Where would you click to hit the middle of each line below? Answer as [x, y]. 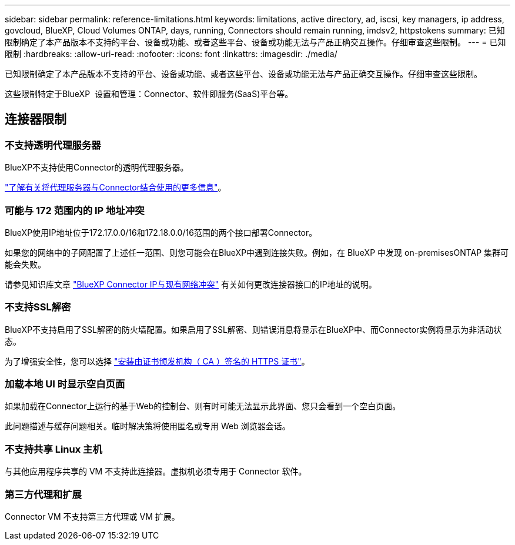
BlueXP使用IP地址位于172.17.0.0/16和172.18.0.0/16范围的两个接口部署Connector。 [161, 232]
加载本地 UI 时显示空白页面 [65, 384]
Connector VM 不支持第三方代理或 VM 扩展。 [92, 516]
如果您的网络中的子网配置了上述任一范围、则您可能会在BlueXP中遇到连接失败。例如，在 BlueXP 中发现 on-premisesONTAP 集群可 [257, 252]
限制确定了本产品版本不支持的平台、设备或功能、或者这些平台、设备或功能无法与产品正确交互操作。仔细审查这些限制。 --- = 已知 [255, 42]
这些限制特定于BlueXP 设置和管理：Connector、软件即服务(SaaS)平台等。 [149, 94]
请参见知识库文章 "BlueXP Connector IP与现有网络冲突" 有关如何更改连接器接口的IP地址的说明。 [191, 284]
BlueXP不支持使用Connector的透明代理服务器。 [97, 168]
